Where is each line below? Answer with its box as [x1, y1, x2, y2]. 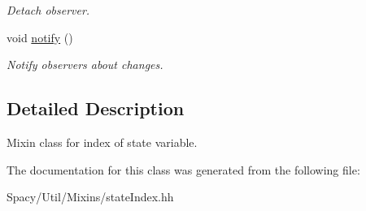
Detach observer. [7, 2, 90, 18]
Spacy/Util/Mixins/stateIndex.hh [7, 188, 174, 205]
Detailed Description [7, 96, 185, 121]
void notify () [7, 28, 73, 45]
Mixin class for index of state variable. [7, 133, 198, 150]
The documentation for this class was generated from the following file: [7, 161, 360, 178]
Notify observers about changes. [7, 56, 163, 73]
